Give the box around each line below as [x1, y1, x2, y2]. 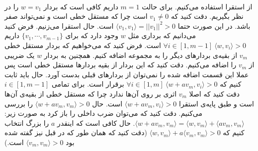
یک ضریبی [4, 50, 35, 60]
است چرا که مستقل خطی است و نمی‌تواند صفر [4, 11, 148, 21]
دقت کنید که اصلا [189, 88, 240, 99]
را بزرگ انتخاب [4, 117, 49, 128]
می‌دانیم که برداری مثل [128, 30, 196, 41]
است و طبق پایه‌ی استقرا [179, 98, 254, 108]
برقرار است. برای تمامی [51, 79, 124, 89]
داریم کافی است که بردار [43, 1, 118, 11]
